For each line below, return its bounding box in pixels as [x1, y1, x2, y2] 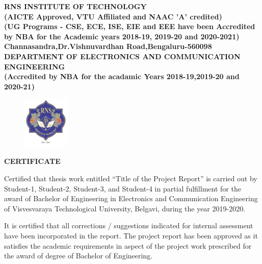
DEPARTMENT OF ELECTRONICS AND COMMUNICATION [4, 51, 241, 61]
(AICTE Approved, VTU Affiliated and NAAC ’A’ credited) [4, 11, 222, 21]
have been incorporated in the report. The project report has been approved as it [4, 230, 258, 241]
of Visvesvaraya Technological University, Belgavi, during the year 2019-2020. [4, 203, 246, 213]
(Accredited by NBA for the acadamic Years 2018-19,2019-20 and [4, 71, 240, 82]
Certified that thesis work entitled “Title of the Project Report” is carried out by [4, 173, 257, 184]
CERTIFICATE [4, 156, 61, 166]
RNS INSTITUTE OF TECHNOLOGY [4, 1, 147, 11]
